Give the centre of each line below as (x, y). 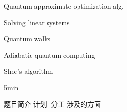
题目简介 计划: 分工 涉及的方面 (52, 104)
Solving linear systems (37, 22)
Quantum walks (27, 39)
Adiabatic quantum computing (49, 55)
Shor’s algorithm (29, 71)
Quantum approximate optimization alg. (64, 6)
